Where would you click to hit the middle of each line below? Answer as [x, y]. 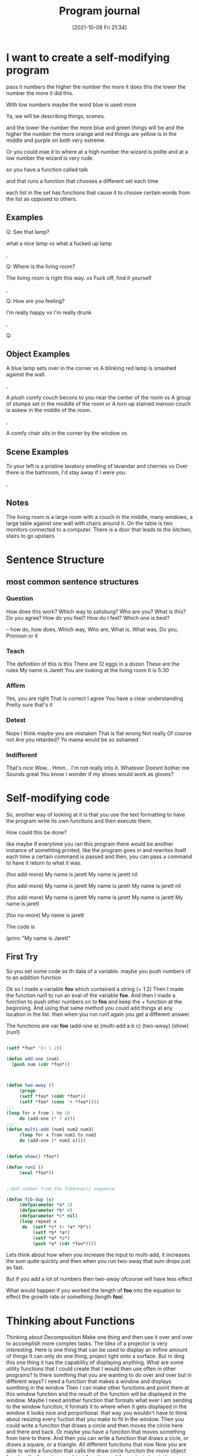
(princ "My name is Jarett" [38, 938]
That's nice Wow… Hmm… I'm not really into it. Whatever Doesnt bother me [98, 768]
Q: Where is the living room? [41, 266]
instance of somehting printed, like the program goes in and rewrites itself [96, 850]
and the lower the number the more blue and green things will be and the [95, 127]
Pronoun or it [22, 635]
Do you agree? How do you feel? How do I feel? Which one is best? [88, 618]
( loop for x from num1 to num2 [58, 1135]
